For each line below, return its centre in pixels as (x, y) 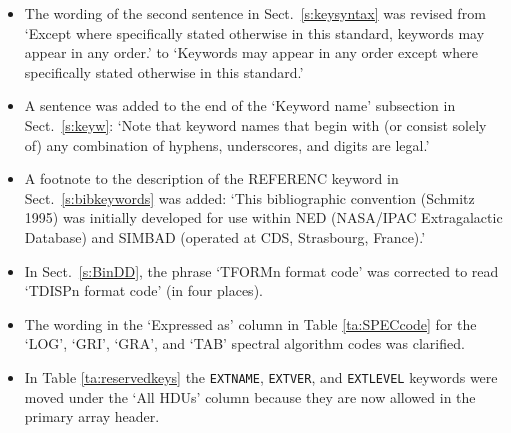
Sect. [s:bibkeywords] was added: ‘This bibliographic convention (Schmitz (249, 197)
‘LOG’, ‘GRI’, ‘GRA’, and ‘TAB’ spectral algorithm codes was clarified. (244, 343)
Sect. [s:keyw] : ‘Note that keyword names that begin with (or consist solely (255, 124)
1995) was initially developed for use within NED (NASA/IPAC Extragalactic (263, 217)
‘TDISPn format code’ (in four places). (143, 290)
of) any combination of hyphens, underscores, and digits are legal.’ (227, 144)
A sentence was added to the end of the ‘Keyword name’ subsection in (240, 105)
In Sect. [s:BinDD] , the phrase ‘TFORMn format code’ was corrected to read (261, 270)
